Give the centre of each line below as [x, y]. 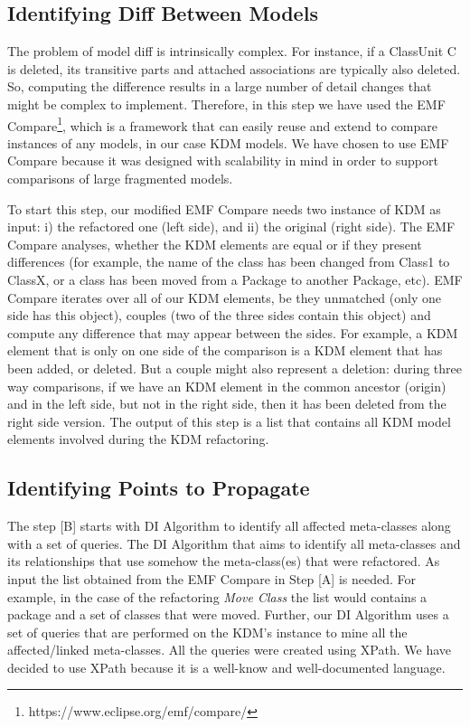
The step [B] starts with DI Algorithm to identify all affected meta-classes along [229, 526]
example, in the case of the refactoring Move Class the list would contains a [217, 596]
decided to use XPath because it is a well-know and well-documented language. [226, 667]
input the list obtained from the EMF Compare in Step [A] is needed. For [212, 578]
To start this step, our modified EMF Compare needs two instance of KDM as [224, 208]
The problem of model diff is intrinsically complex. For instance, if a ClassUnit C [232, 51]
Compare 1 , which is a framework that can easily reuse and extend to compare [223, 124]
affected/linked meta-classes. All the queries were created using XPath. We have [230, 650]
